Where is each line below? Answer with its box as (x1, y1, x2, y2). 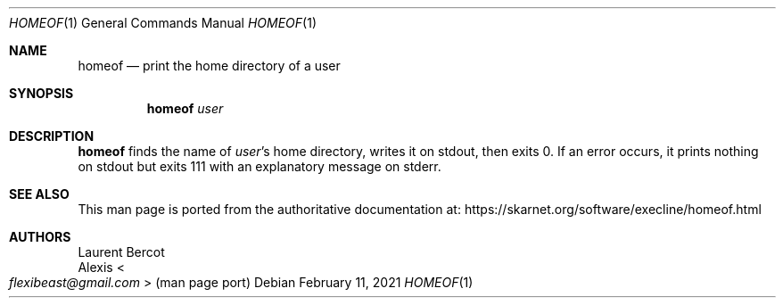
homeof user (146, 101, 224, 116)
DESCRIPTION (9, 128, 95, 144)
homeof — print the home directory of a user (78, 58, 341, 73)
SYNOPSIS (9, 86, 74, 101)
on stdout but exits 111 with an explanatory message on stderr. (78, 159, 441, 174)
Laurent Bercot (78, 244, 165, 260)
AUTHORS (9, 229, 71, 244)
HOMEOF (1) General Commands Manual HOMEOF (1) (9, 15, 317, 30)
